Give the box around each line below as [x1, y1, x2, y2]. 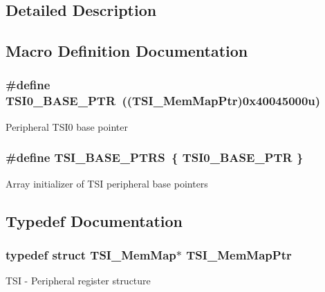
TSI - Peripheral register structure [6, 273, 151, 288]
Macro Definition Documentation [6, 40, 248, 62]
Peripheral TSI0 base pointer [6, 119, 128, 134]
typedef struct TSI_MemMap [6, 246, 176, 263]
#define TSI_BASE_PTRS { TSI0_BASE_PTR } [6, 149, 304, 166]
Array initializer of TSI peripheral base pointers [6, 176, 208, 190]
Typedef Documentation [6, 210, 183, 231]
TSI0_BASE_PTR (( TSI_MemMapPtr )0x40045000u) [6, 92, 321, 109]
